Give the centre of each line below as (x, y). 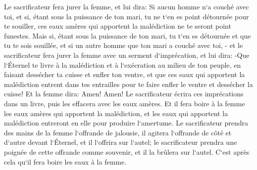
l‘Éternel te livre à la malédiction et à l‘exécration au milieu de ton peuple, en (123, 64)
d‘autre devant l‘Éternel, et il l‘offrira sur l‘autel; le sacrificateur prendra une (121, 142)
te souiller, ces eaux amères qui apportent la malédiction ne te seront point (118, 26)
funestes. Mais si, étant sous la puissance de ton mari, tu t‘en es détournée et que (128, 35)
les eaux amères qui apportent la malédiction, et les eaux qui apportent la (116, 113)
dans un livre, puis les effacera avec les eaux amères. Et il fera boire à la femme (125, 103)
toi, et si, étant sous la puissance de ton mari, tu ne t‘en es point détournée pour (127, 16)
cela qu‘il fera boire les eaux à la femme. (65, 161)
